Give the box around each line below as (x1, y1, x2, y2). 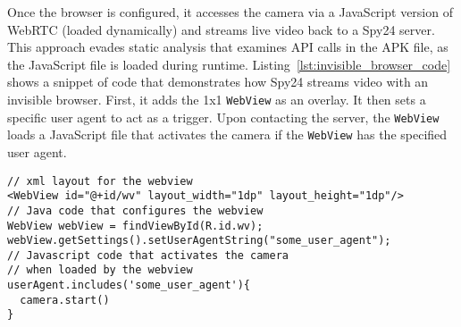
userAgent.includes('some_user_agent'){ (7, 279, 251, 292)
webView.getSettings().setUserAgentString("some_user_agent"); (7, 234, 391, 247)
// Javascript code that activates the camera (7, 248, 289, 262)
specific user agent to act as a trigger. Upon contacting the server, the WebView (7, 107, 440, 126)
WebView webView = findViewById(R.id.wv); (7, 219, 264, 232)
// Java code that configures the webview (7, 204, 264, 217)
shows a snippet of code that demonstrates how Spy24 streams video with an (7, 72, 429, 91)
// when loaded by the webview (7, 264, 193, 277)
